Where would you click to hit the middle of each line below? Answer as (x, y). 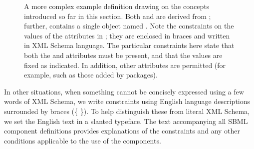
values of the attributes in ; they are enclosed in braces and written (127, 35)
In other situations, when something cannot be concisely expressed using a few (124, 91)
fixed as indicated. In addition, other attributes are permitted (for (125, 65)
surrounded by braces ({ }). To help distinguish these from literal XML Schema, (127, 111)
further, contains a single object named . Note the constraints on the (129, 26)
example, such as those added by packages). (91, 75)
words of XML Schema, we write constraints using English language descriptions (127, 101)
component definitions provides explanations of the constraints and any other (122, 131)
